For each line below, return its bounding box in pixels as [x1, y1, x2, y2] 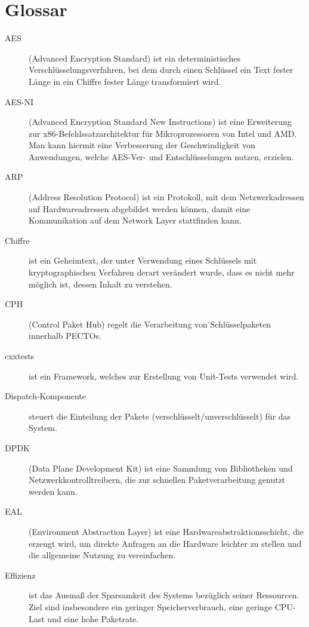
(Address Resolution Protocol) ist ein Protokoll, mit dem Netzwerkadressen [29, 191, 304, 203]
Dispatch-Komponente [5, 390, 86, 402]
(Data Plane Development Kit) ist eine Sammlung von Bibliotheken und [29, 461, 293, 474]
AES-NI [5, 95, 34, 108]
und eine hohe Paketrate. [47, 612, 139, 625]
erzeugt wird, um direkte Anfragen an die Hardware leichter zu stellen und [29, 537, 302, 549]
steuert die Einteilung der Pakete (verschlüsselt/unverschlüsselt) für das [29, 409, 291, 422]
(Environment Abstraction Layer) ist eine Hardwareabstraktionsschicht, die [29, 525, 304, 537]
